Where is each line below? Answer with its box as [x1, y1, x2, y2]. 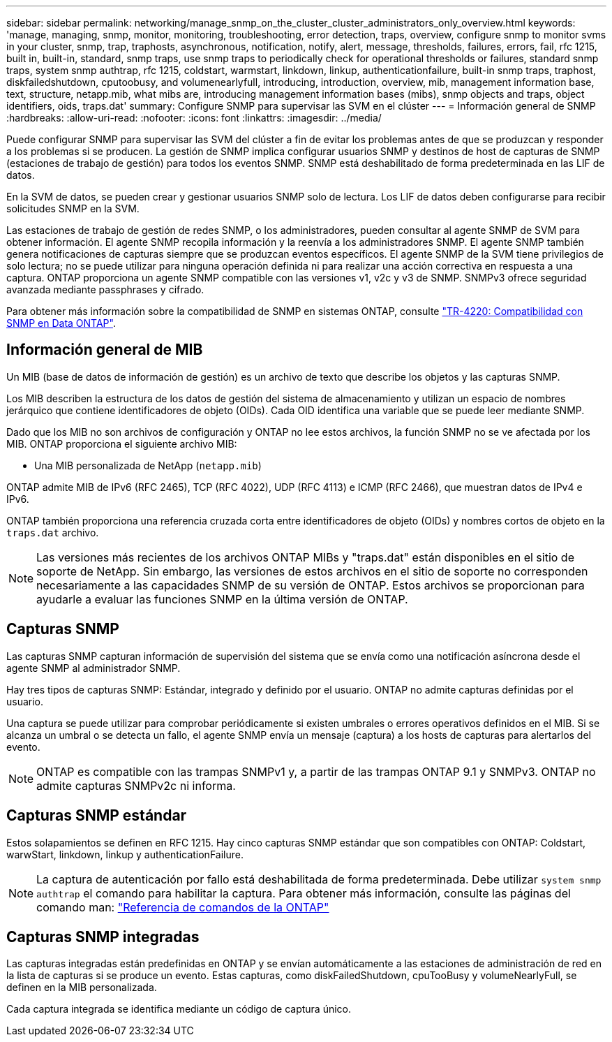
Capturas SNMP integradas [6, 927, 200, 946]
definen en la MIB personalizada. [6, 981, 157, 994]
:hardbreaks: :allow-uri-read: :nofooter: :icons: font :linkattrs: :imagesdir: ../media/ [6, 112, 382, 124]
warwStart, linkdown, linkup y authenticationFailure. [6, 848, 244, 860]
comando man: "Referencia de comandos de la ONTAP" [36, 900, 329, 914]
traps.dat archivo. [6, 526, 99, 538]
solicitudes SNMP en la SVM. [6, 203, 140, 214]
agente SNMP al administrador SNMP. [6, 661, 181, 674]
